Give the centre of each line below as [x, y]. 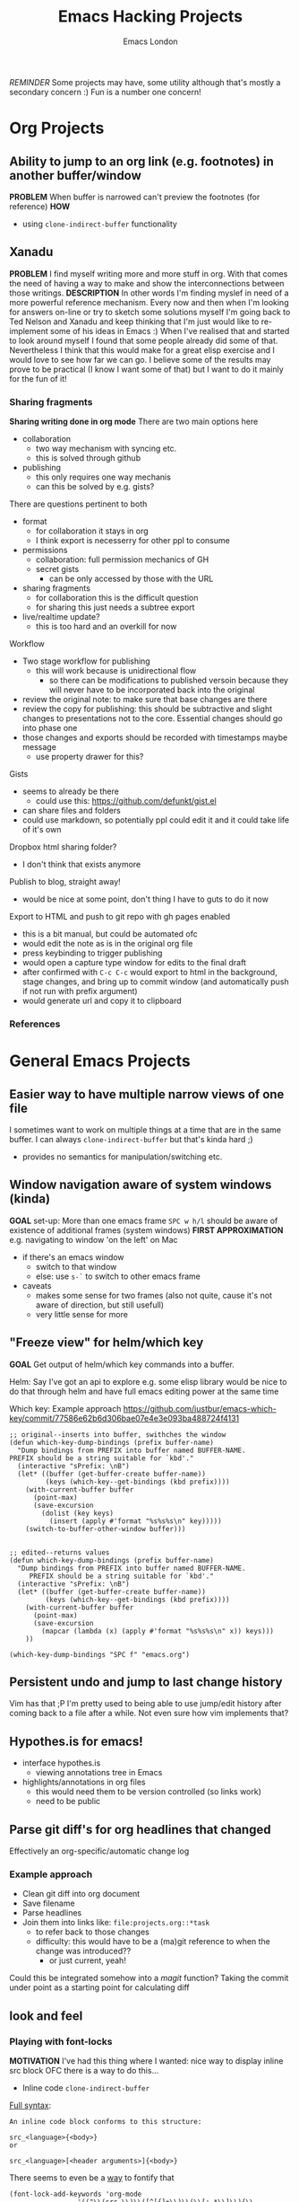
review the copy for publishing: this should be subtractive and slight [147, 709]
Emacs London [150, 41]
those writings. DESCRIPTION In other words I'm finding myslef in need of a [149, 293]
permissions [45, 550]
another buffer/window [75, 176]
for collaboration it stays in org [92, 531]
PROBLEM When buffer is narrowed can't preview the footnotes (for [135, 197]
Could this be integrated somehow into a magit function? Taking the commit [149, 1978]
